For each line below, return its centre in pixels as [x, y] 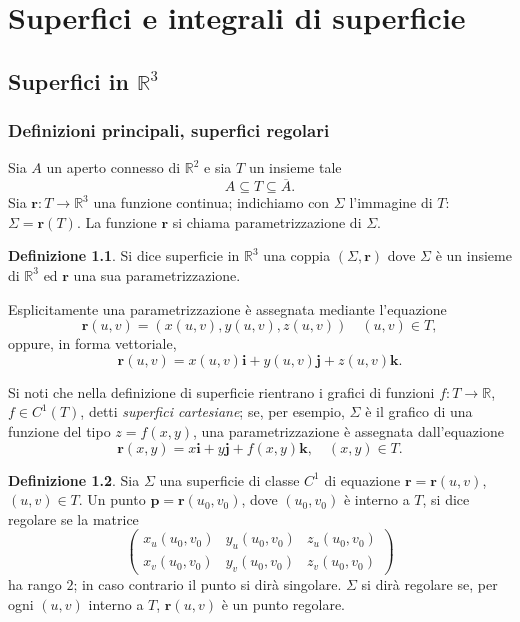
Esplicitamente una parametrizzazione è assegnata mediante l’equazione [227, 308]
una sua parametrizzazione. [157, 274]
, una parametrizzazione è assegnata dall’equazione [348, 430]
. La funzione [116, 221]
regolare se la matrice [73, 518]
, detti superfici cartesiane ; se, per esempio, [212, 411]
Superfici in [68, 80]
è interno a [376, 499]
